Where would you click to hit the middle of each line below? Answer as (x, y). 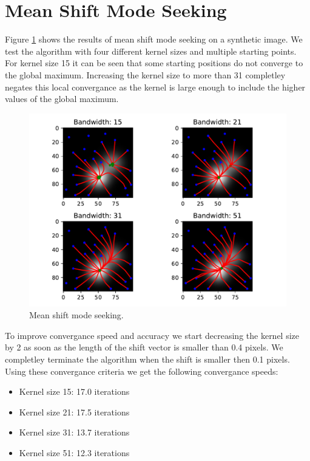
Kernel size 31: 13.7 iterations (74, 432)
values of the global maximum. (62, 99)
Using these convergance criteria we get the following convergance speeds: (142, 371)
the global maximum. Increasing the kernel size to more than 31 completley (145, 74)
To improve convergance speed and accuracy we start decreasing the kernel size (152, 335)
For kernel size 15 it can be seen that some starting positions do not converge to (154, 63)
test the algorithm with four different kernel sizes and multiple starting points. (151, 51)
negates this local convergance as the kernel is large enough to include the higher (155, 87)
